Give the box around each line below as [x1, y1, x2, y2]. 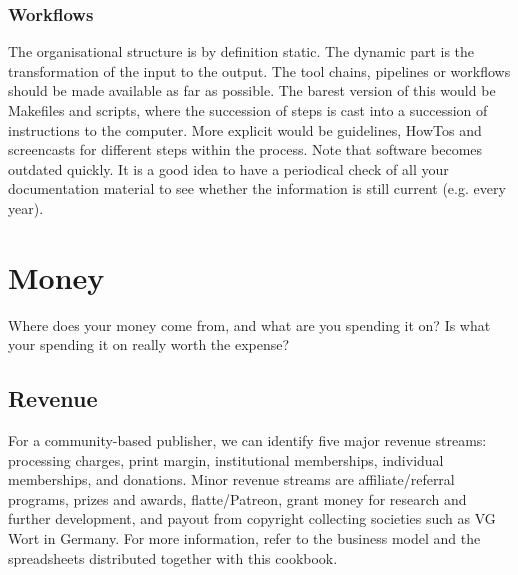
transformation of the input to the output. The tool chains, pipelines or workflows [8, 60, 511, 81]
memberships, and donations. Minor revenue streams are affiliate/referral [8, 469, 455, 490]
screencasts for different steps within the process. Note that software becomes [8, 139, 483, 160]
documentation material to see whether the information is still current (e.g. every [8, 178, 506, 199]
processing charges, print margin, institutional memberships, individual [8, 449, 444, 470]
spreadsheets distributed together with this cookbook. [8, 547, 338, 568]
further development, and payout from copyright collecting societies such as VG [8, 508, 496, 529]
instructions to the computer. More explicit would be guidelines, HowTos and [8, 119, 482, 140]
